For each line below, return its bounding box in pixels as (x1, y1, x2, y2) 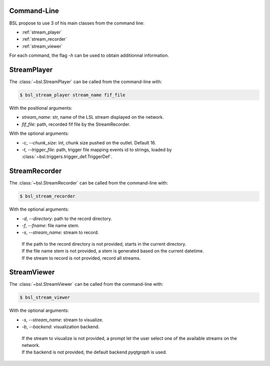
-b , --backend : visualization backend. (21, 324, 100, 330)
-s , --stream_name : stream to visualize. (21, 316, 103, 323)
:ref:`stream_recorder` (21, 36, 67, 42)
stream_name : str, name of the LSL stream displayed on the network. (21, 114, 164, 120)
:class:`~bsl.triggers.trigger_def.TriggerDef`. (21, 153, 112, 160)
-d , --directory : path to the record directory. (21, 216, 112, 222)
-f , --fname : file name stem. (21, 222, 79, 228)
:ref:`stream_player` (21, 29, 62, 35)
